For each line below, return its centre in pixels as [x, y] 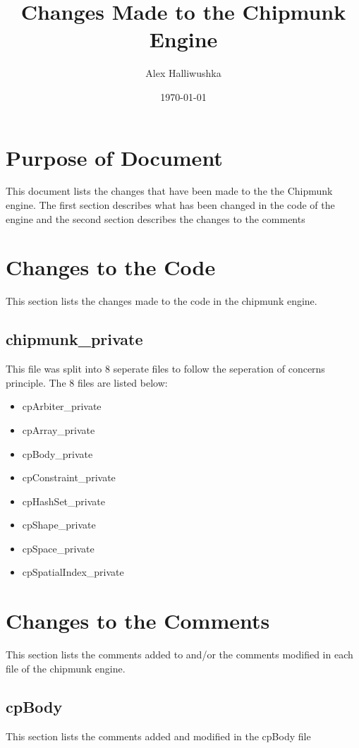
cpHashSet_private [63, 501]
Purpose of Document [114, 157]
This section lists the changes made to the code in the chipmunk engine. [162, 301]
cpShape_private [59, 525]
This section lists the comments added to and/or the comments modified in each [179, 654]
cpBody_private [57, 453]
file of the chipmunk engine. [66, 668]
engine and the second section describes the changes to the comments [156, 218]
